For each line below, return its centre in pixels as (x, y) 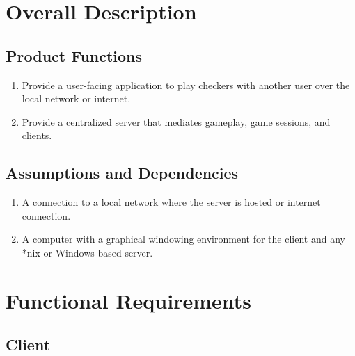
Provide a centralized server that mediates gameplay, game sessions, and (176, 121)
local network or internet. (76, 98)
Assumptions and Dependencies (122, 173)
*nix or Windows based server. (87, 252)
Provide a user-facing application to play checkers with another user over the (186, 84)
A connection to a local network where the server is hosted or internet (171, 202)
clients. (37, 135)
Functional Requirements (128, 300)
